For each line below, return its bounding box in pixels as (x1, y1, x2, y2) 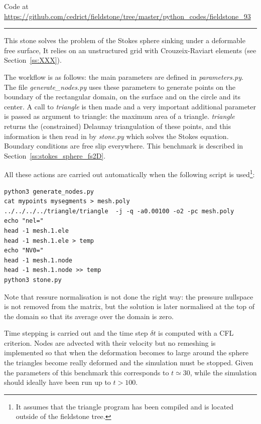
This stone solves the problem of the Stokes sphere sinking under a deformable (4, 35, 245, 46)
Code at (4, 1, 29, 11)
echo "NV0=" (4, 247, 44, 254)
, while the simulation (190, 367, 257, 377)
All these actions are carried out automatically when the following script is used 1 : (4, 168, 255, 179)
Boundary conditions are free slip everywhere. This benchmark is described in (4, 140, 243, 151)
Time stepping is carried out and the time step (4, 328, 148, 338)
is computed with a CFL (158, 328, 234, 338)
